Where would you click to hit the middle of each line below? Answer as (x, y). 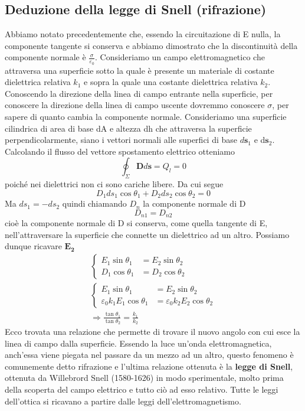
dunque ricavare (33, 246)
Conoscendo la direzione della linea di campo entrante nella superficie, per (139, 93)
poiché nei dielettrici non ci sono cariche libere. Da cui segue (114, 184)
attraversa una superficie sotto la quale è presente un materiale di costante (140, 70)
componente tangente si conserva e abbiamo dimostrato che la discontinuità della (151, 45)
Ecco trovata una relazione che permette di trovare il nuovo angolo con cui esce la (152, 332)
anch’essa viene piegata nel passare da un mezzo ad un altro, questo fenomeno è (149, 355)
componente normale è (45, 57)
